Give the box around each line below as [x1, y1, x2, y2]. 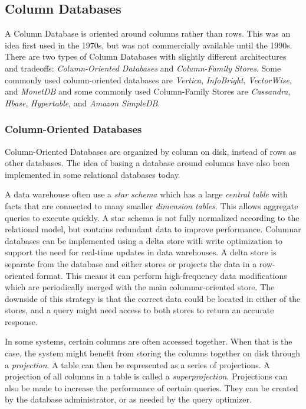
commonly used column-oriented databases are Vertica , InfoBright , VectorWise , [5, 73, 292, 86]
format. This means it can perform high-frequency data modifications [37, 269, 287, 281]
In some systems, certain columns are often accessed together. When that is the [5, 335, 292, 348]
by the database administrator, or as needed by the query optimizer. [5, 393, 252, 405]
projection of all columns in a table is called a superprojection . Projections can [5, 370, 288, 382]
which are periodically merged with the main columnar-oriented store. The [5, 281, 275, 293]
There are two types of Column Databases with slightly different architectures [5, 50, 287, 63]
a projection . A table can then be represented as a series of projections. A [5, 358, 270, 371]
